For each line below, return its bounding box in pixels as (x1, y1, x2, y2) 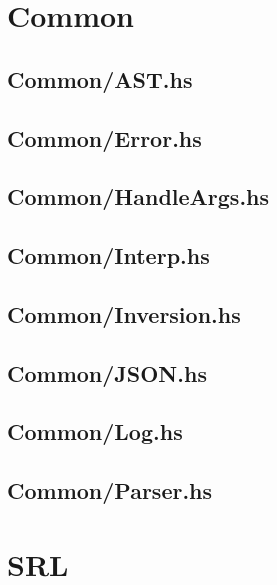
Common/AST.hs (7, 63, 193, 94)
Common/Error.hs (7, 122, 202, 153)
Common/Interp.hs (7, 240, 210, 271)
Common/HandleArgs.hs (7, 181, 270, 212)
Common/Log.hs (7, 416, 183, 447)
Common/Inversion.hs (7, 298, 241, 329)
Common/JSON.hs (7, 357, 207, 388)
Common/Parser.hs (7, 475, 213, 506)
